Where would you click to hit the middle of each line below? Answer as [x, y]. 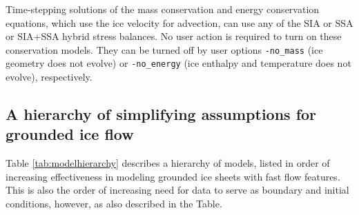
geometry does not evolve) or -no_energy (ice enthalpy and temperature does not [178, 63]
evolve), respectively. [49, 77]
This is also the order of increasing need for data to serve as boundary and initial [177, 190]
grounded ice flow [70, 134]
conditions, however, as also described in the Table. [114, 204]
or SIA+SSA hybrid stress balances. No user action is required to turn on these [174, 36]
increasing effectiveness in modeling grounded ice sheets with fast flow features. [173, 176]
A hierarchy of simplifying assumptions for [161, 114]
